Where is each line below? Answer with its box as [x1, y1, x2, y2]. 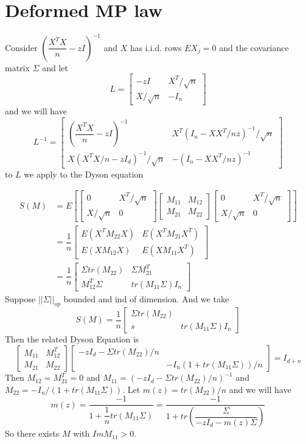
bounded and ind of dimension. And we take [63, 292, 229, 305]
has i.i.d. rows [130, 41, 182, 54]
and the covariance [219, 41, 289, 54]
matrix [5, 61, 30, 74]
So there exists [5, 427, 60, 440]
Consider [5, 41, 38, 54]
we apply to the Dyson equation [24, 167, 144, 180]
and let [42, 61, 68, 74]
